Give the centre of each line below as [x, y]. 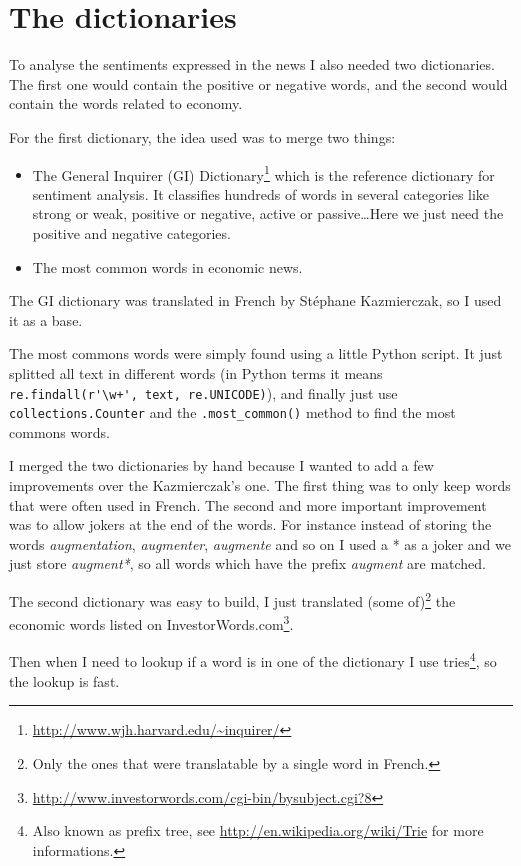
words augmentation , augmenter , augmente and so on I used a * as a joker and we [260, 543]
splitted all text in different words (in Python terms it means [196, 372]
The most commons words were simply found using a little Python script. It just [256, 353]
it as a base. [46, 319]
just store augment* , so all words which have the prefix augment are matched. [247, 563]
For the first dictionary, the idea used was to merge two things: [202, 136]
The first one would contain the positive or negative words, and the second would [258, 83]
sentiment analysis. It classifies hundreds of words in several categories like [261, 193]
